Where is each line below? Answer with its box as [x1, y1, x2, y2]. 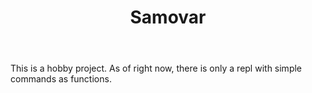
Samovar [129, 6, 207, 29]
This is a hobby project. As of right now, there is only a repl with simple [10, 62, 303, 75]
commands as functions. [10, 73, 112, 85]
